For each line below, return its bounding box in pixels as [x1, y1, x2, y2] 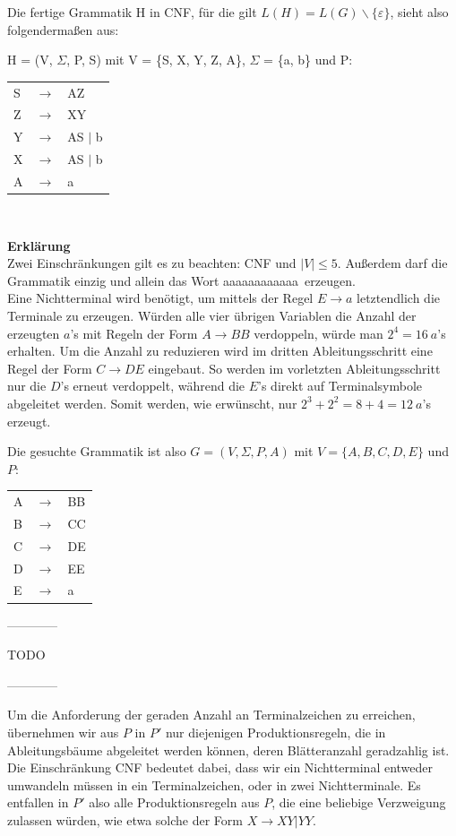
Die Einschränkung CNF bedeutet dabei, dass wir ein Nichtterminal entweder [7, 758, 434, 777]
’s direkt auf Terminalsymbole [258, 376, 423, 395]
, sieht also [390, 3, 449, 21]
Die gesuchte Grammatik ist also [7, 442, 186, 461]
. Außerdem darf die [337, 254, 448, 272]
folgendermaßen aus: [7, 20, 119, 39]
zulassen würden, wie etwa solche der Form [7, 810, 244, 829]
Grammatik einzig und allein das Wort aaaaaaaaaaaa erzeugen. [7, 271, 356, 289]
